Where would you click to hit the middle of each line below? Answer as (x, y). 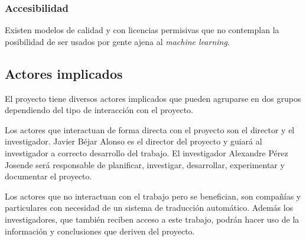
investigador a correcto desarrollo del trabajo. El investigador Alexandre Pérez (147, 152)
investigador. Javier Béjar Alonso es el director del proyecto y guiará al (134, 141)
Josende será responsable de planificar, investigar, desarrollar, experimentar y (145, 164)
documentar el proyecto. (48, 176)
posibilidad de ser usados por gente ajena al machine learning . (117, 41)
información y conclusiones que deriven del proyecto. (100, 231)
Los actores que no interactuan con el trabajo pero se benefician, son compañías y (153, 196)
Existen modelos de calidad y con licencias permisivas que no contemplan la (142, 30)
